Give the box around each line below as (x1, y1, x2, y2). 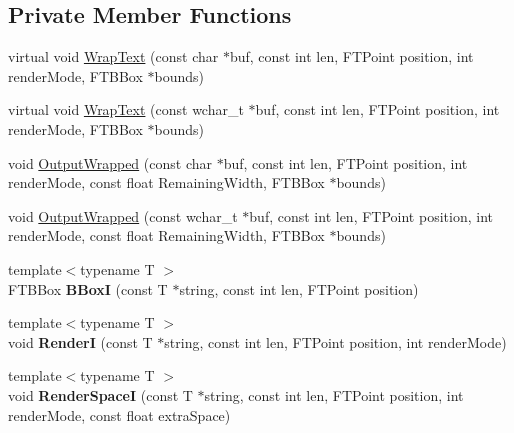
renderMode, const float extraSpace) (8, 404, 231, 425)
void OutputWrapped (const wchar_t (8, 205, 238, 226)
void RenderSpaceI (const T (8, 384, 193, 405)
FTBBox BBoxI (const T (8, 278, 168, 299)
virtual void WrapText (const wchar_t (8, 99, 244, 120)
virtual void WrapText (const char (8, 46, 219, 67)
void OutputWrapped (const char (8, 152, 212, 173)
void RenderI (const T (8, 331, 153, 352)
